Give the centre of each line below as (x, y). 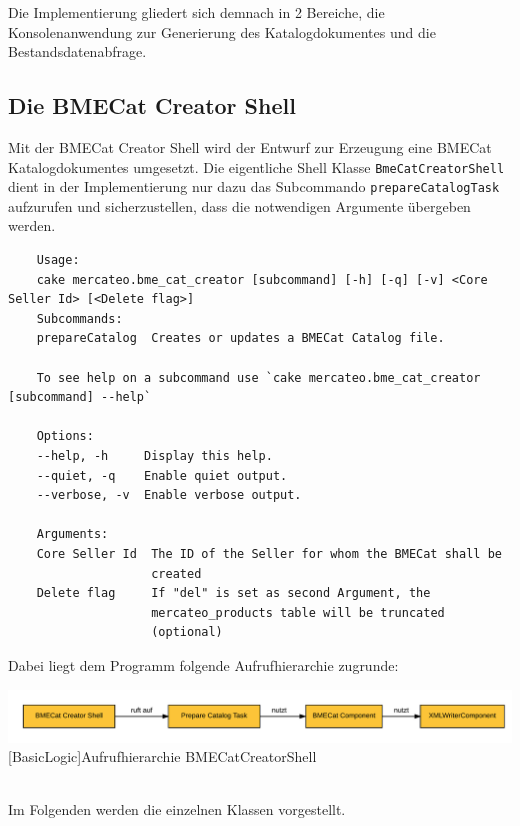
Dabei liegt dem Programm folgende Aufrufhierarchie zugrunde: (203, 664)
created (176, 573)
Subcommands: (79, 318)
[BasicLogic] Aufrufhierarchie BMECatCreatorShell (162, 756)
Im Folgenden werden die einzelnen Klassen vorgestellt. (177, 809)
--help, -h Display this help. (154, 456)
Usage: (58, 260)
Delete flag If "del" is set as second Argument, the (233, 593)
